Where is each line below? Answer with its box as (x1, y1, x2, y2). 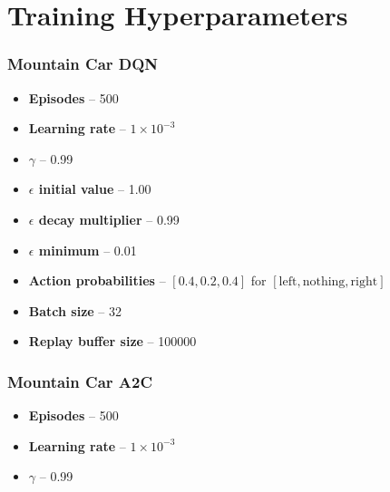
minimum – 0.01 (38, 240, 137, 259)
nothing (302, 275, 346, 289)
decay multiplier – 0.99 (38, 209, 180, 228)
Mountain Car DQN (7, 53, 159, 75)
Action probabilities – (28, 271, 166, 290)
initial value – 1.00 (38, 179, 151, 198)
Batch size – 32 (28, 301, 122, 320)
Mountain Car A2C (7, 370, 153, 392)
